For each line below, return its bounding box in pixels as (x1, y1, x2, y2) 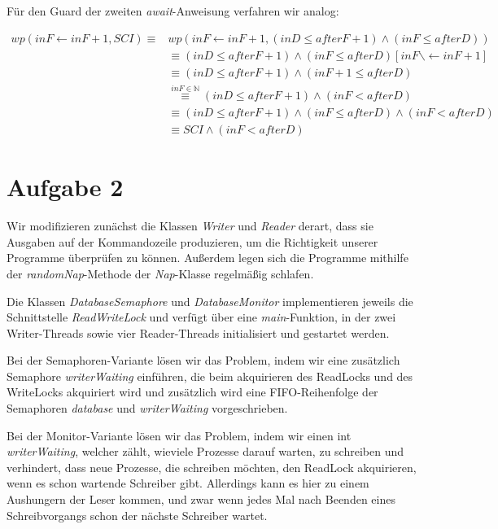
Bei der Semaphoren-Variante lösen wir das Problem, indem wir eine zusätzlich (7, 352, 400, 369)
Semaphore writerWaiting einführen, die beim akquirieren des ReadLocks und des (7, 367, 413, 384)
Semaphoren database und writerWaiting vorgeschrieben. (7, 400, 288, 417)
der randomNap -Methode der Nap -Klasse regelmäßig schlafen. (7, 264, 314, 282)
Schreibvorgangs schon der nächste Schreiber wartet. (7, 506, 268, 523)
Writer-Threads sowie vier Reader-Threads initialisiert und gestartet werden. (7, 324, 390, 341)
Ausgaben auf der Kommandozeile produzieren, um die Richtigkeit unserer (7, 233, 378, 250)
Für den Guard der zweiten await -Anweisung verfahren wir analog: (7, 2, 339, 19)
